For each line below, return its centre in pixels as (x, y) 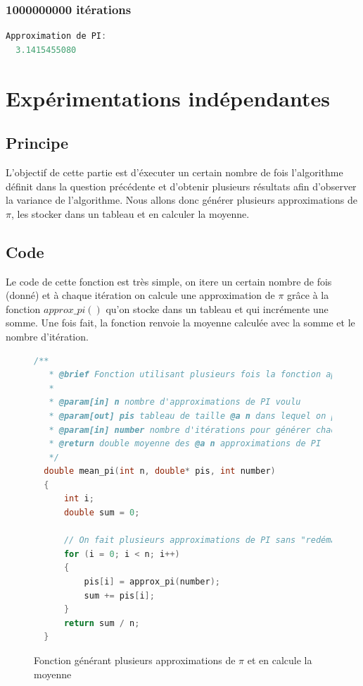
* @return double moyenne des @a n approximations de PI (185, 444)
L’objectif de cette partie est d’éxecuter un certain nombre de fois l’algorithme (174, 172)
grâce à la (308, 295)
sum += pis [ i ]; (119, 595)
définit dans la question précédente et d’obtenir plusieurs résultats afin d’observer (181, 186)
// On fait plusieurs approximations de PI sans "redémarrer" (212, 540)
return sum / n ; (102, 623)
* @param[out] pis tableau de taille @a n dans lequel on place (203, 416)
